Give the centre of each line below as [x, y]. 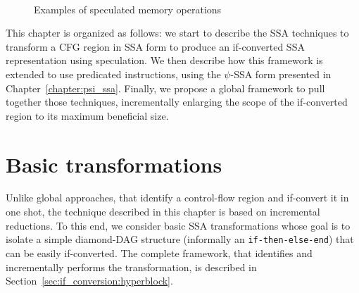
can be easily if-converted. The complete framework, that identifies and [159, 253]
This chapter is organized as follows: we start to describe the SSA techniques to [177, 33]
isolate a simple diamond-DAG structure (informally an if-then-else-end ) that [180, 239]
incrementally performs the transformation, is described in [131, 267]
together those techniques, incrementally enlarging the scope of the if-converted [177, 102]
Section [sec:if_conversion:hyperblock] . [89, 281]
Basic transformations [114, 164]
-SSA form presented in [281, 74]
